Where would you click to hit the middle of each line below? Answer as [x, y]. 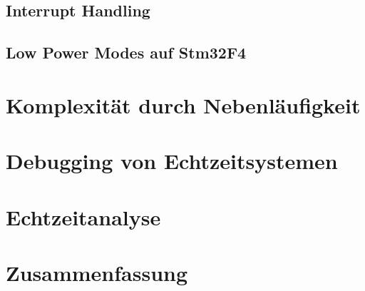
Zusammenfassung [97, 272]
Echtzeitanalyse [83, 216]
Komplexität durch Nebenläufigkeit [183, 104]
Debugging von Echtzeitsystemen [172, 161]
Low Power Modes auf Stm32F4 [126, 52]
